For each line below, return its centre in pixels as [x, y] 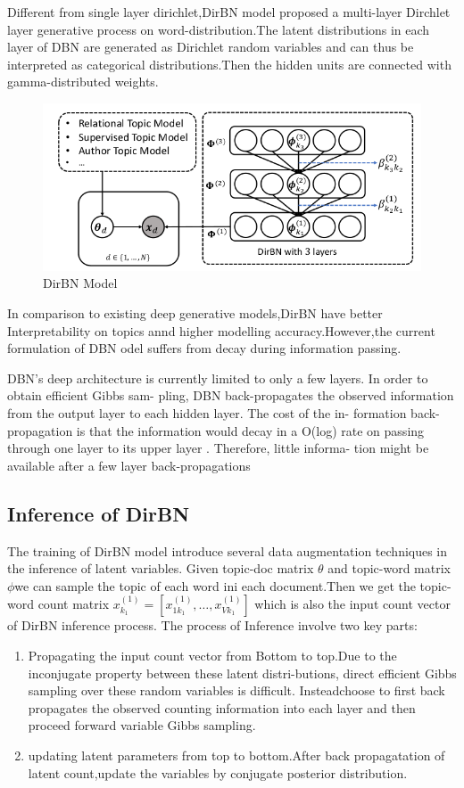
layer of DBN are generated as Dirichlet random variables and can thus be [211, 47]
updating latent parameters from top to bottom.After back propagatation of [236, 755]
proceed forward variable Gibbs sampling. [142, 725]
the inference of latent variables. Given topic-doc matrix [161, 568]
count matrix [74, 604]
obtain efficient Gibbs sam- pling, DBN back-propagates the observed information [231, 395]
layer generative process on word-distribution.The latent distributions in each [219, 29]
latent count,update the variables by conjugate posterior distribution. [218, 772]
